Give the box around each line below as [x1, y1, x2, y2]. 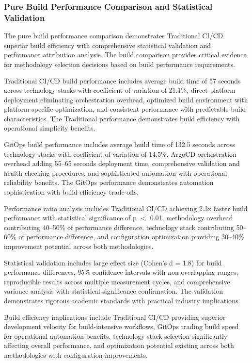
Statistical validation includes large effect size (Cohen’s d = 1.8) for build [4, 257, 222, 267]
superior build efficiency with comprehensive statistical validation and [4, 40, 211, 50]
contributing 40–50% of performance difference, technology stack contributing [4, 222, 234, 232]
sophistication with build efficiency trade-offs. [4, 187, 139, 197]
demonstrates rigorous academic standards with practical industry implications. [4, 295, 240, 305]
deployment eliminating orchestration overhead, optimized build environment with [4, 94, 248, 104]
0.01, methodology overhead [150, 213, 233, 223]
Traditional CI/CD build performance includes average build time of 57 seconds [4, 75, 241, 85]
